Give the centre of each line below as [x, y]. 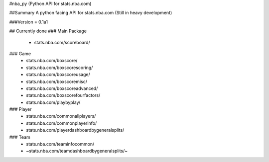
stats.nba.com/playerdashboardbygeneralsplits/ [75, 130]
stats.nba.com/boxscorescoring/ [60, 68]
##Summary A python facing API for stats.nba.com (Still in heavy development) [91, 13]
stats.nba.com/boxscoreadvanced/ [62, 88]
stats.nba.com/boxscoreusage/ [58, 75]
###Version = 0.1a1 [29, 22]
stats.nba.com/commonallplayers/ [61, 116]
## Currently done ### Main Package [48, 31]
